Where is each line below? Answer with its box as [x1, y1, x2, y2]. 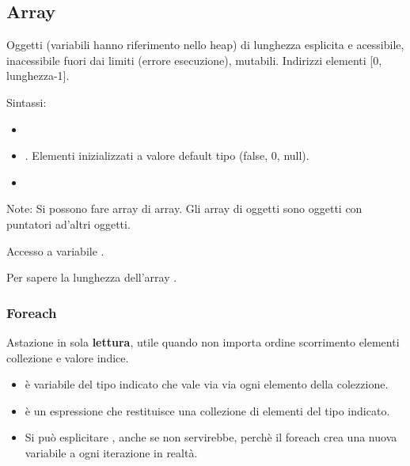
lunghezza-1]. [6, 67, 70, 84]
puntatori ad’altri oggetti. [6, 215, 131, 232]
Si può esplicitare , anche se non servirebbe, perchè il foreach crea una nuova [25, 429, 397, 445]
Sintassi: [6, 93, 47, 110]
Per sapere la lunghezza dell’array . [6, 269, 177, 286]
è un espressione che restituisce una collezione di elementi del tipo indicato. [25, 402, 390, 419]
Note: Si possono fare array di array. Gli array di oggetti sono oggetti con [6, 200, 363, 217]
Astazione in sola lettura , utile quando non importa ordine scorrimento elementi [6, 333, 400, 350]
